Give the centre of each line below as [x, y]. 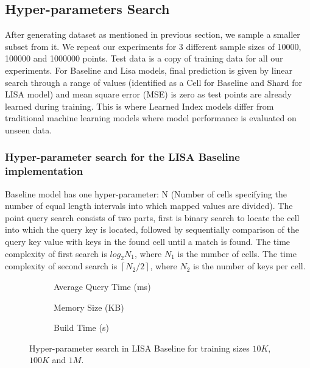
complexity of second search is [61, 266]
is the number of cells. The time [237, 253]
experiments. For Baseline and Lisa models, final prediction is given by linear [149, 70]
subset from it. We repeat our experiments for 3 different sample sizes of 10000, [153, 46]
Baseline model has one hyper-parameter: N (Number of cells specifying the [146, 193]
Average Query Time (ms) [102, 287]
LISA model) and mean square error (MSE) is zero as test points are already [148, 94]
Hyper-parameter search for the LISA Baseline [122, 157]
